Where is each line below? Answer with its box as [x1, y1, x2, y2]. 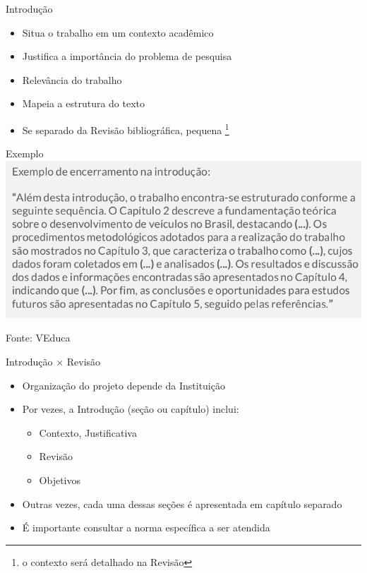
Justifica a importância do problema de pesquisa [22, 49, 232, 64]
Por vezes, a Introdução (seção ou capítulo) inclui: [22, 402, 239, 416]
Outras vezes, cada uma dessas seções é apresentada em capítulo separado [22, 496, 342, 511]
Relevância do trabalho [22, 72, 122, 87]
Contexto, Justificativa [39, 425, 137, 440]
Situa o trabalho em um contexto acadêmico [22, 25, 214, 40]
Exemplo [6, 146, 44, 161]
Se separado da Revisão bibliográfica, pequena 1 [22, 120, 229, 137]
